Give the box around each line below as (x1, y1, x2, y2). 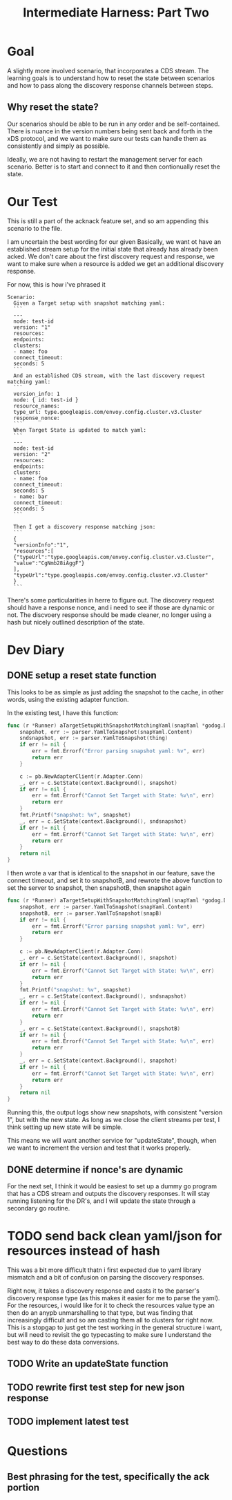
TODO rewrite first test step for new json (7, 1381, 185, 1393)
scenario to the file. (7, 224, 62, 232)
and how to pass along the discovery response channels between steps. (7, 81, 213, 89)
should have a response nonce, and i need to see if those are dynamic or (7, 603, 215, 611)
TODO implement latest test (7, 1416, 129, 1427)
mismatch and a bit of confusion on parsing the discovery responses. (7, 1273, 205, 1281)
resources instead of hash (7, 1243, 160, 1259)
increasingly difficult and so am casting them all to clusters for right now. (7, 1316, 214, 1324)
